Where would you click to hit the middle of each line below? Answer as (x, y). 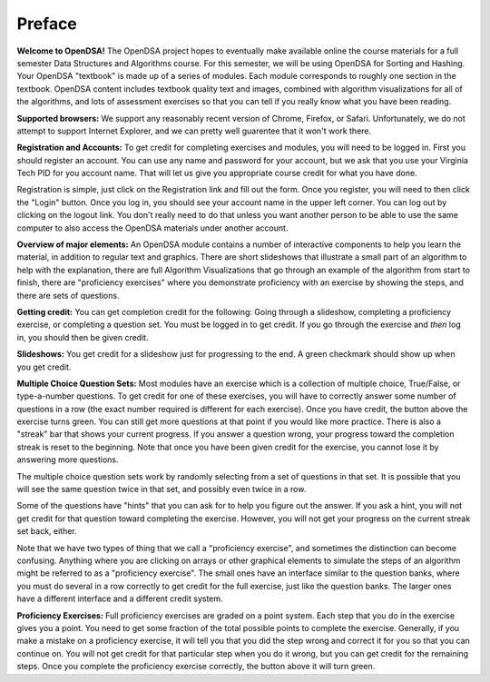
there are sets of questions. (68, 295)
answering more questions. (68, 460)
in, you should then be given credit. (83, 337)
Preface (47, 24)
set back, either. (47, 531)
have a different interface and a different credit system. (120, 598)
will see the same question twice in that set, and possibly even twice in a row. (162, 489)
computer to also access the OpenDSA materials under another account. (152, 228)
